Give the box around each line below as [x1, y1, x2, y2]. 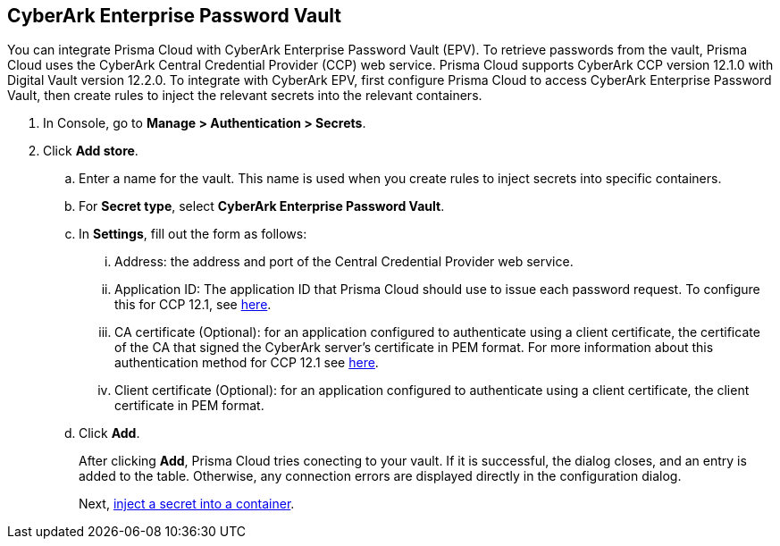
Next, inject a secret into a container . [79, 496, 295, 512]
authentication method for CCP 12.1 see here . [114, 355, 379, 371]
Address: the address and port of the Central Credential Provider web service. [114, 254, 574, 270]
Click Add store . [43, 143, 138, 159]
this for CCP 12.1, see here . [114, 297, 272, 313]
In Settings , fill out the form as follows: [79, 226, 307, 242]
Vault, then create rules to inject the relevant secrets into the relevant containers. [7, 88, 482, 104]
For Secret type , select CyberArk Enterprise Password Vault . [79, 198, 445, 214]
